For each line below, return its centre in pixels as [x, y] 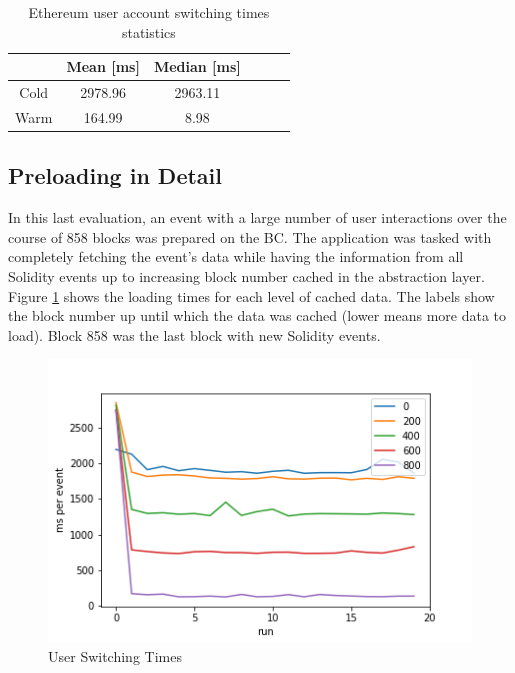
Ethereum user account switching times [149, 12]
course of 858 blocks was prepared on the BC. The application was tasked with [250, 236]
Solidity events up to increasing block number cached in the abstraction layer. [246, 275]
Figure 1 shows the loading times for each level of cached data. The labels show [251, 295]
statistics [148, 31]
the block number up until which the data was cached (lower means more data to [257, 315]
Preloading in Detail [115, 175]
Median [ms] [197, 66]
